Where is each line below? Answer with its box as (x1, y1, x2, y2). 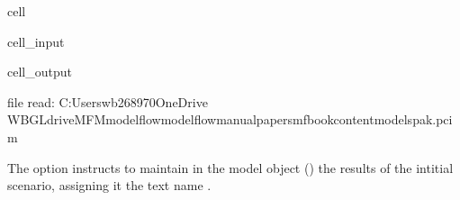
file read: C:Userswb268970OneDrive (7, 92, 208, 111)
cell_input (7, 32, 65, 50)
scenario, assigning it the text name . (7, 176, 212, 195)
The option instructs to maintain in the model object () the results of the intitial (7, 158, 454, 177)
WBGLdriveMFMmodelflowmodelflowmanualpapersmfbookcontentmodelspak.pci (7, 110, 453, 129)
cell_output (7, 62, 72, 81)
